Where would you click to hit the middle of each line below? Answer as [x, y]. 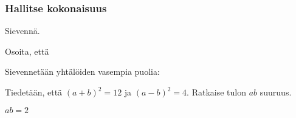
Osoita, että [27, 51]
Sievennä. [22, 31]
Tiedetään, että [34, 92]
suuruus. [276, 92]
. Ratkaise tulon [216, 92]
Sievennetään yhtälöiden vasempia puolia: [82, 71]
